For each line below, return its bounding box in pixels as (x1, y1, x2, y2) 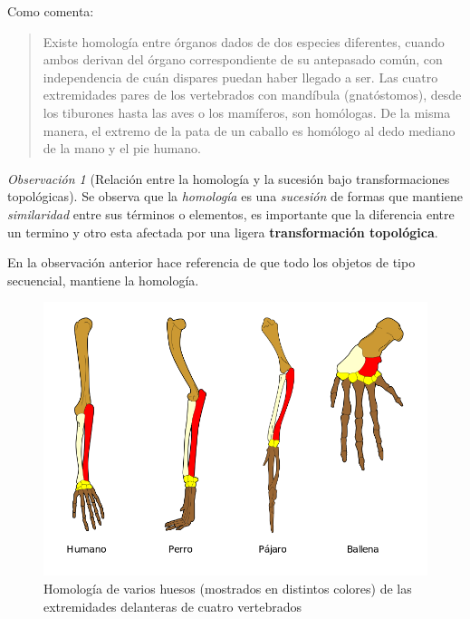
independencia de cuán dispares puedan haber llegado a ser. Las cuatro (43, 67, 438, 86)
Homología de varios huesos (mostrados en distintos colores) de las (43, 579, 412, 597)
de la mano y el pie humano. (43, 139, 202, 158)
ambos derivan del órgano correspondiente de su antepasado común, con (43, 50, 443, 69)
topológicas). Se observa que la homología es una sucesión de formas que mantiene (7, 187, 463, 206)
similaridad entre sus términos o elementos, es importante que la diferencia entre (7, 204, 455, 223)
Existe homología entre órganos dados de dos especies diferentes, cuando (43, 32, 445, 51)
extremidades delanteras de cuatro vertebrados (43, 596, 302, 615)
